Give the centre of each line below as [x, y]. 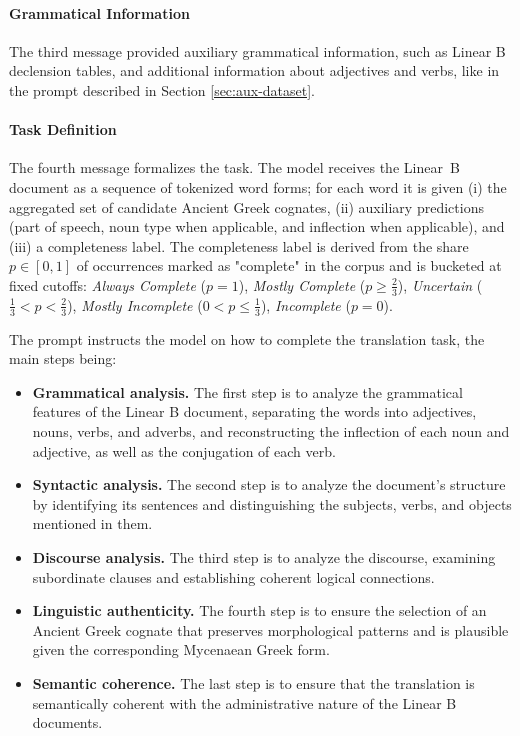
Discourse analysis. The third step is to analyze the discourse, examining [264, 556]
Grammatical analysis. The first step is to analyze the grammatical [247, 391]
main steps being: [63, 358]
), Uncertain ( [440, 284]
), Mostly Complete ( [302, 284]
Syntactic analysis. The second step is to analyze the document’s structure [269, 484]
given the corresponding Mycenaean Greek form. [181, 649]
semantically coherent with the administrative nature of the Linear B [244, 702]
